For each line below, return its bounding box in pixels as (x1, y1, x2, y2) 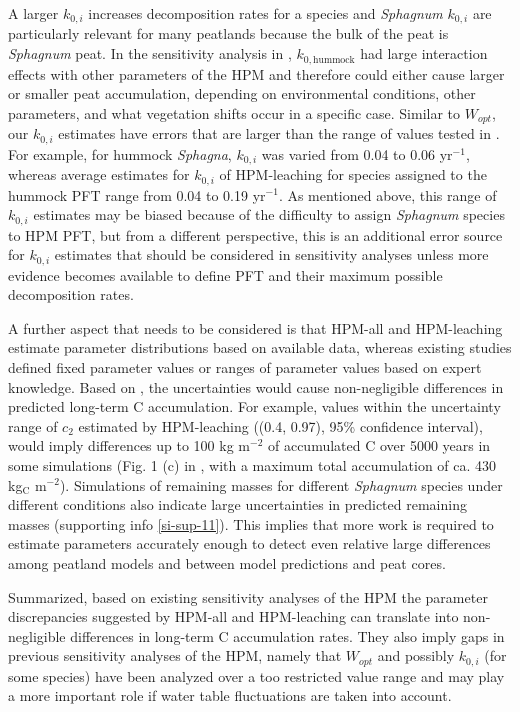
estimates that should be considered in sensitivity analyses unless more (54, 244, 489, 265)
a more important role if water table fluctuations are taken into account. (8, 685, 452, 706)
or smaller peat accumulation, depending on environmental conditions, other (8, 83, 476, 104)
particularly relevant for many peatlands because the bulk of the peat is (8, 23, 449, 44)
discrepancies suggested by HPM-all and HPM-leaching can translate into (8, 606, 459, 627)
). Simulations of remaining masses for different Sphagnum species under (59, 474, 503, 495)
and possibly (377, 645, 455, 666)
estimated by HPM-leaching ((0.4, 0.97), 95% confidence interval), (78, 415, 483, 436)
